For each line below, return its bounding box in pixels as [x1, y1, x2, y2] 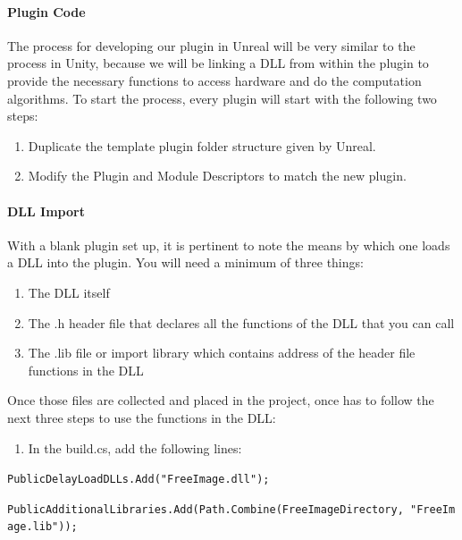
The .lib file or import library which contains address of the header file [28, 343, 416, 362]
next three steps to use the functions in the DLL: [7, 408, 276, 426]
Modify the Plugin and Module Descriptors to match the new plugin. [28, 166, 407, 185]
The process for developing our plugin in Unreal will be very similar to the [7, 36, 416, 55]
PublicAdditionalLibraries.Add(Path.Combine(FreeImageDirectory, [7, 502, 404, 516]
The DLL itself [28, 283, 110, 301]
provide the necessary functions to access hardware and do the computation [7, 71, 422, 89]
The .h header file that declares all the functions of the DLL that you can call [28, 313, 455, 332]
